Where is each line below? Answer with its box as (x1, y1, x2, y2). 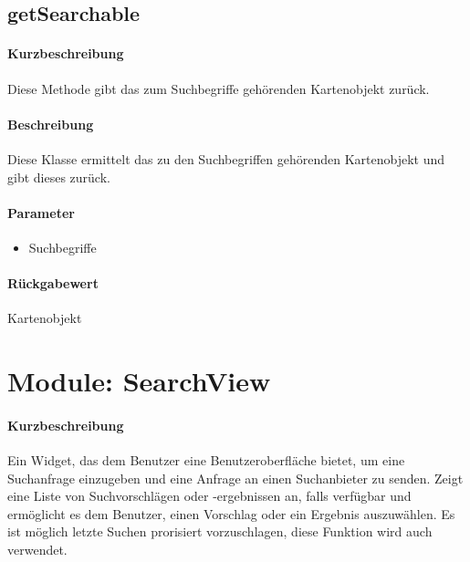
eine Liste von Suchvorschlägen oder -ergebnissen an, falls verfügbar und (7, 486, 412, 505)
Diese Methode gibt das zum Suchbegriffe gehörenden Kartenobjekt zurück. (7, 78, 430, 98)
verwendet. (7, 540, 68, 559)
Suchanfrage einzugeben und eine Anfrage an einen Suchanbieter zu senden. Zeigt (7, 468, 464, 487)
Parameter (7, 203, 75, 222)
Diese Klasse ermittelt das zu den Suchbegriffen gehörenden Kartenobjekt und (7, 149, 444, 168)
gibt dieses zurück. (7, 167, 110, 186)
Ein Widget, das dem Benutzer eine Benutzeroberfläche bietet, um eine (7, 451, 405, 470)
